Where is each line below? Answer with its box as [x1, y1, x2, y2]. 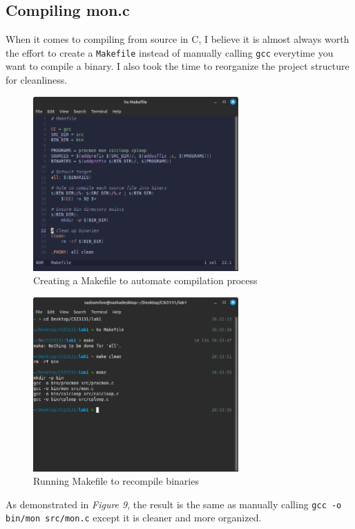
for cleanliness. [6, 73, 68, 87]
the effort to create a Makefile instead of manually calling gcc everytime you [6, 45, 334, 59]
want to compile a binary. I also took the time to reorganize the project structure [6, 59, 349, 73]
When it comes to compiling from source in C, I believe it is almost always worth [6, 32, 349, 46]
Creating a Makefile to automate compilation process [33, 273, 258, 288]
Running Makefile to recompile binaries [33, 474, 199, 488]
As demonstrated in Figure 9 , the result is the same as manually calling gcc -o [6, 496, 342, 511]
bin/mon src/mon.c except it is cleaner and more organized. [6, 510, 262, 525]
